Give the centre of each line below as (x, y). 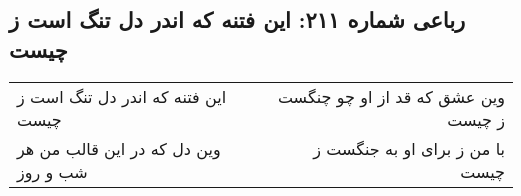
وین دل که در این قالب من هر (119, 148)
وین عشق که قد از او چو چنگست (391, 96)
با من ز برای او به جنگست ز (409, 148)
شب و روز (52, 171)
